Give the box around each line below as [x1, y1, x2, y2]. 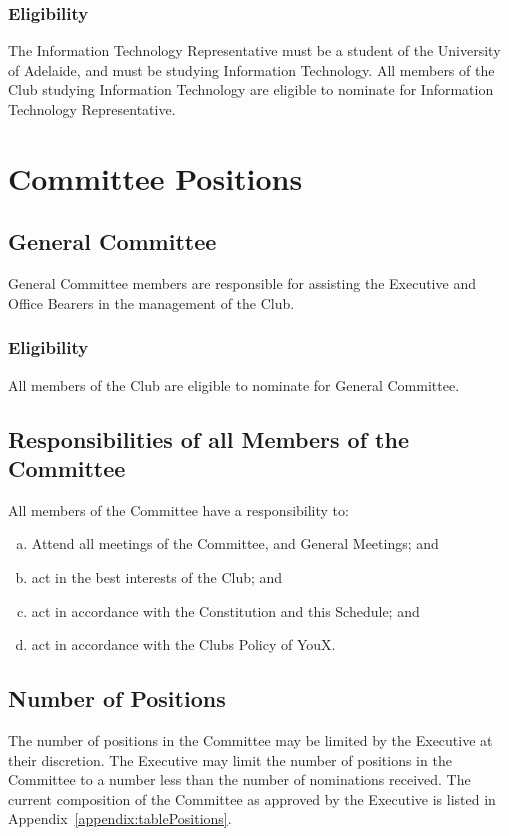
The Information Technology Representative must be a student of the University [8, 40, 501, 61]
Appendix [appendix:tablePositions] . [8, 808, 232, 829]
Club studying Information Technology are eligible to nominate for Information [8, 79, 494, 100]
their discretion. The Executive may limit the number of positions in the [8, 749, 452, 770]
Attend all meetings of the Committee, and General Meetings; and [31, 533, 439, 554]
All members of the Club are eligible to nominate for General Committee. [8, 374, 460, 395]
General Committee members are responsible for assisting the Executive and [8, 273, 476, 294]
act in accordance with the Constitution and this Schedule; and [31, 600, 420, 621]
